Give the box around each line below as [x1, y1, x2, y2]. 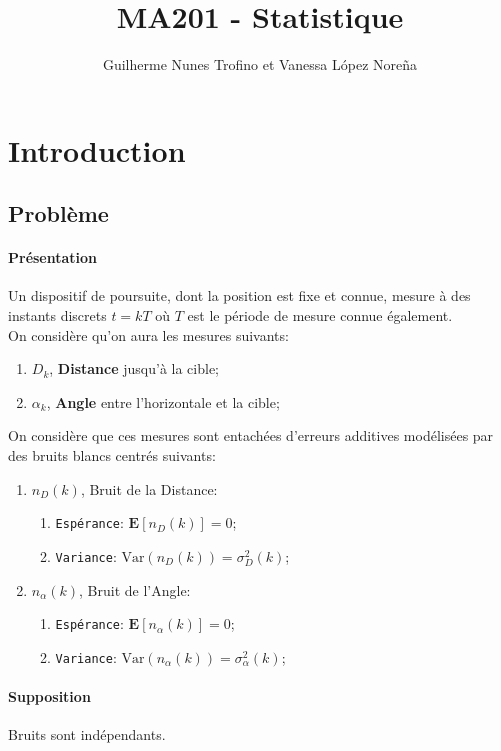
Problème [8, 198, 109, 229]
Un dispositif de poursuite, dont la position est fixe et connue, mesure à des [8, 285, 471, 306]
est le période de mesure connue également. [187, 305, 453, 326]
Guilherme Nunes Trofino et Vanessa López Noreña [102, 54, 418, 75]
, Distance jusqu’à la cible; [49, 358, 219, 379]
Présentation [8, 247, 98, 268]
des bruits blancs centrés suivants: [8, 445, 216, 466]
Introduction [8, 129, 186, 170]
